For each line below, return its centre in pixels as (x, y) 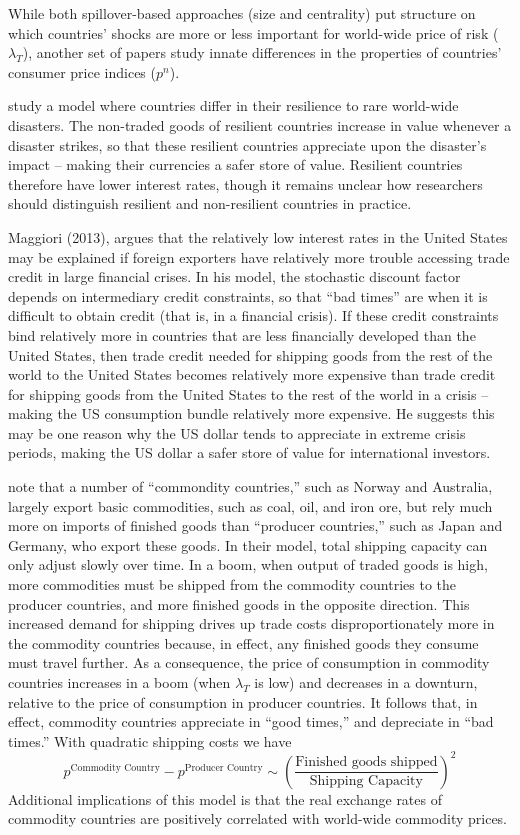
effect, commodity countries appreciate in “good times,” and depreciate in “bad (251, 721)
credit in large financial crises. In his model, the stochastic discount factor (234, 276)
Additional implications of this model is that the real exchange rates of (225, 798)
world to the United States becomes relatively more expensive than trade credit (252, 374)
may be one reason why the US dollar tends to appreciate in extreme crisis (237, 432)
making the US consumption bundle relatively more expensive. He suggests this (251, 413)
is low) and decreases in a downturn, (366, 682)
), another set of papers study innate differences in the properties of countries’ (262, 52)
